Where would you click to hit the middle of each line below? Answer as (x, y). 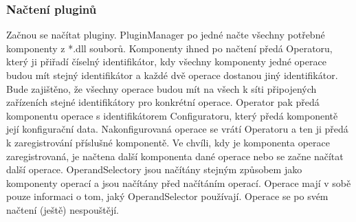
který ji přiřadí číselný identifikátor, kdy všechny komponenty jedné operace (166, 62)
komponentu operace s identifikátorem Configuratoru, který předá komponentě (172, 115)
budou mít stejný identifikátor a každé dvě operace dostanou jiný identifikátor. (172, 75)
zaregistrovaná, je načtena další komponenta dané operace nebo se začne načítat (175, 156)
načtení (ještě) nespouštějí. (63, 209)
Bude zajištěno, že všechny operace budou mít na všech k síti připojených (162, 88)
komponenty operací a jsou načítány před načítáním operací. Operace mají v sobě (179, 182)
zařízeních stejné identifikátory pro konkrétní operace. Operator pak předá (163, 102)
